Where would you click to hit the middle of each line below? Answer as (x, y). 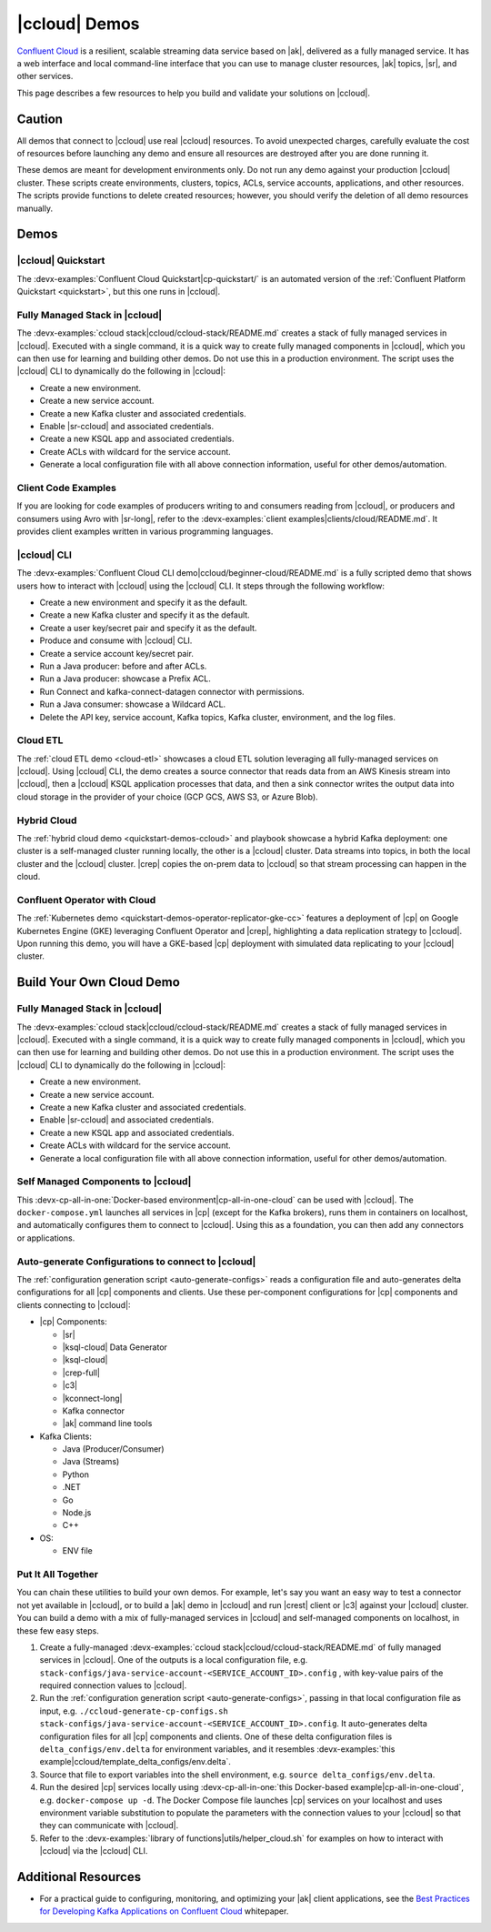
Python (76, 1474)
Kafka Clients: (66, 1436)
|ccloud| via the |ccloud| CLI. (94, 1851)
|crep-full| (81, 1373)
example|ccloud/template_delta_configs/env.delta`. (135, 1762)
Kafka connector (94, 1411)
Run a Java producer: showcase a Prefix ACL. (125, 679)
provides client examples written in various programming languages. (145, 531)
